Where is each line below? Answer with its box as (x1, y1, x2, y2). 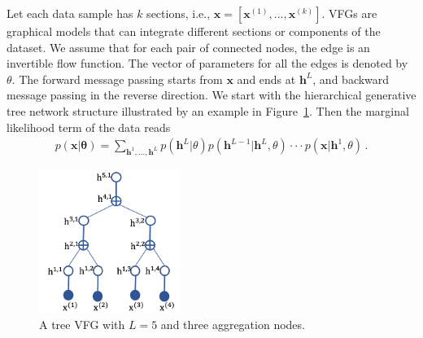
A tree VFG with (39, 316, 125, 333)
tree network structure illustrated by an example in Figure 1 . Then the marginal (7, 102, 409, 119)
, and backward (312, 70, 390, 87)
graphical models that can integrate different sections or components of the (7, 23, 381, 39)
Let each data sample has (7, 5, 133, 21)
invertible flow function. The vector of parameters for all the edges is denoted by (7, 55, 408, 72)
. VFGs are (321, 5, 377, 21)
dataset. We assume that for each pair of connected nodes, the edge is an (7, 38, 370, 55)
